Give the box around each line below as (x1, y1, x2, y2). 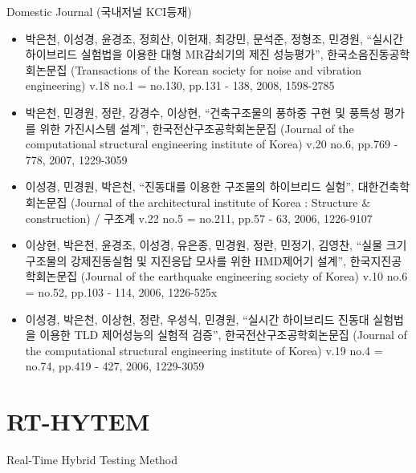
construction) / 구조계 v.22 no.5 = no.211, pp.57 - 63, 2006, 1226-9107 (25, 209, 373, 226)
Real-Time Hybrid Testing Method (6, 451, 178, 467)
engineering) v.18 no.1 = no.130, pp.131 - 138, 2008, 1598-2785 (25, 77, 335, 94)
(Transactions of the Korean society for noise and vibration (70, 61, 362, 78)
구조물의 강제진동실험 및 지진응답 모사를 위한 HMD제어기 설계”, (25, 252, 346, 269)
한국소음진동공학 (327, 46, 410, 63)
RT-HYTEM (6, 405, 150, 438)
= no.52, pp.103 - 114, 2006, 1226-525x (25, 283, 218, 300)
